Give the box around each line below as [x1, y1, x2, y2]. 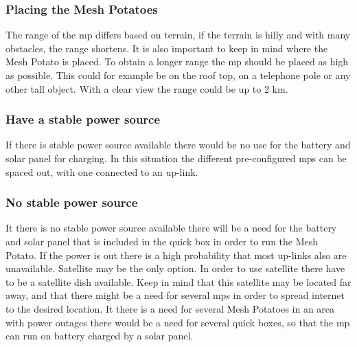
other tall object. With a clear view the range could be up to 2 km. [5, 81, 288, 96]
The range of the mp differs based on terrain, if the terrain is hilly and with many [5, 27, 351, 42]
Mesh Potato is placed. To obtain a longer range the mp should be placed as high [5, 54, 349, 69]
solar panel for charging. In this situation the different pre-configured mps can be [5, 151, 347, 165]
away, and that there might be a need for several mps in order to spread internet [5, 288, 345, 302]
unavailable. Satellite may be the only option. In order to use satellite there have [5, 261, 345, 276]
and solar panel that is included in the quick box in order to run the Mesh [5, 234, 319, 248]
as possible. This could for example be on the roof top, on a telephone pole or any [5, 68, 351, 82]
